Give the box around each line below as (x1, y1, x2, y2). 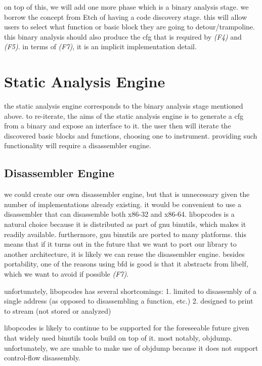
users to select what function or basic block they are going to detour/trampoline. (4, 21, 255, 32)
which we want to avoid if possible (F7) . (4, 269, 129, 279)
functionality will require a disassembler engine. (4, 140, 151, 151)
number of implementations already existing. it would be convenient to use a (4, 198, 241, 209)
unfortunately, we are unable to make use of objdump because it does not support (4, 342, 258, 353)
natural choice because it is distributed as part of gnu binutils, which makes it (4, 219, 246, 229)
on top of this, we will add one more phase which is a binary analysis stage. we (4, 2, 249, 12)
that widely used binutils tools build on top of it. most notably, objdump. (4, 332, 232, 343)
